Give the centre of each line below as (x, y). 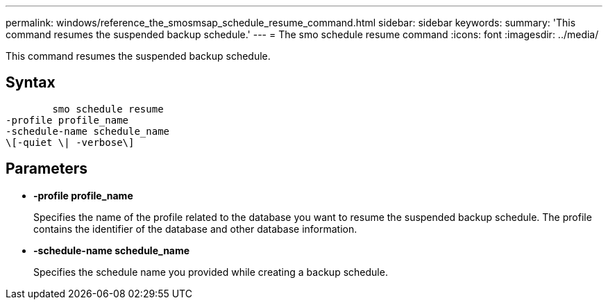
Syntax (31, 83)
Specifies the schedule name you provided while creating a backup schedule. (211, 272)
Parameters (47, 169)
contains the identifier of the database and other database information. (195, 229)
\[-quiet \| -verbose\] (70, 142)
